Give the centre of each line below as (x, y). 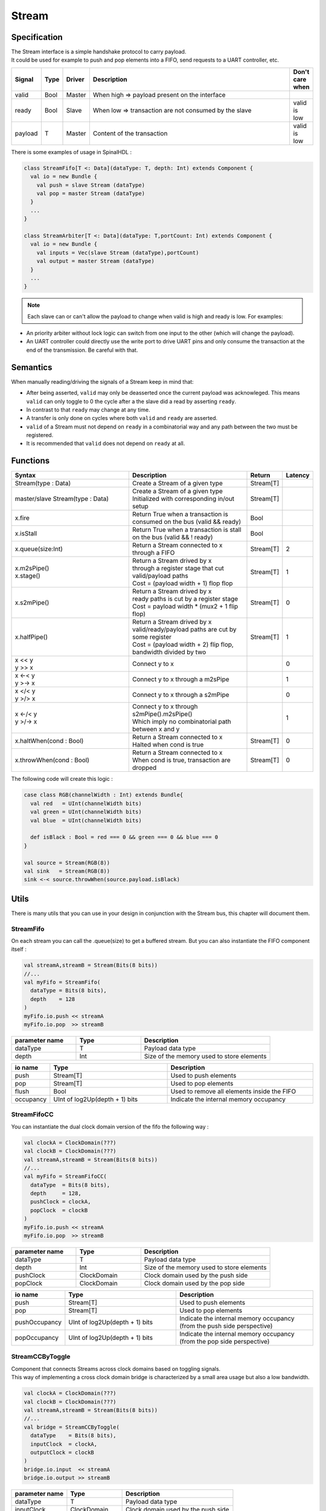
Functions (30, 461)
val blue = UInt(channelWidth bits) (86, 820)
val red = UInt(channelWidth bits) (86, 803)
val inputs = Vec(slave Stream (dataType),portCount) (118, 253)
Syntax (25, 476)
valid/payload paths (160, 576)
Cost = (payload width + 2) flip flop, (183, 645)
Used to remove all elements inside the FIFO (233, 1092)
